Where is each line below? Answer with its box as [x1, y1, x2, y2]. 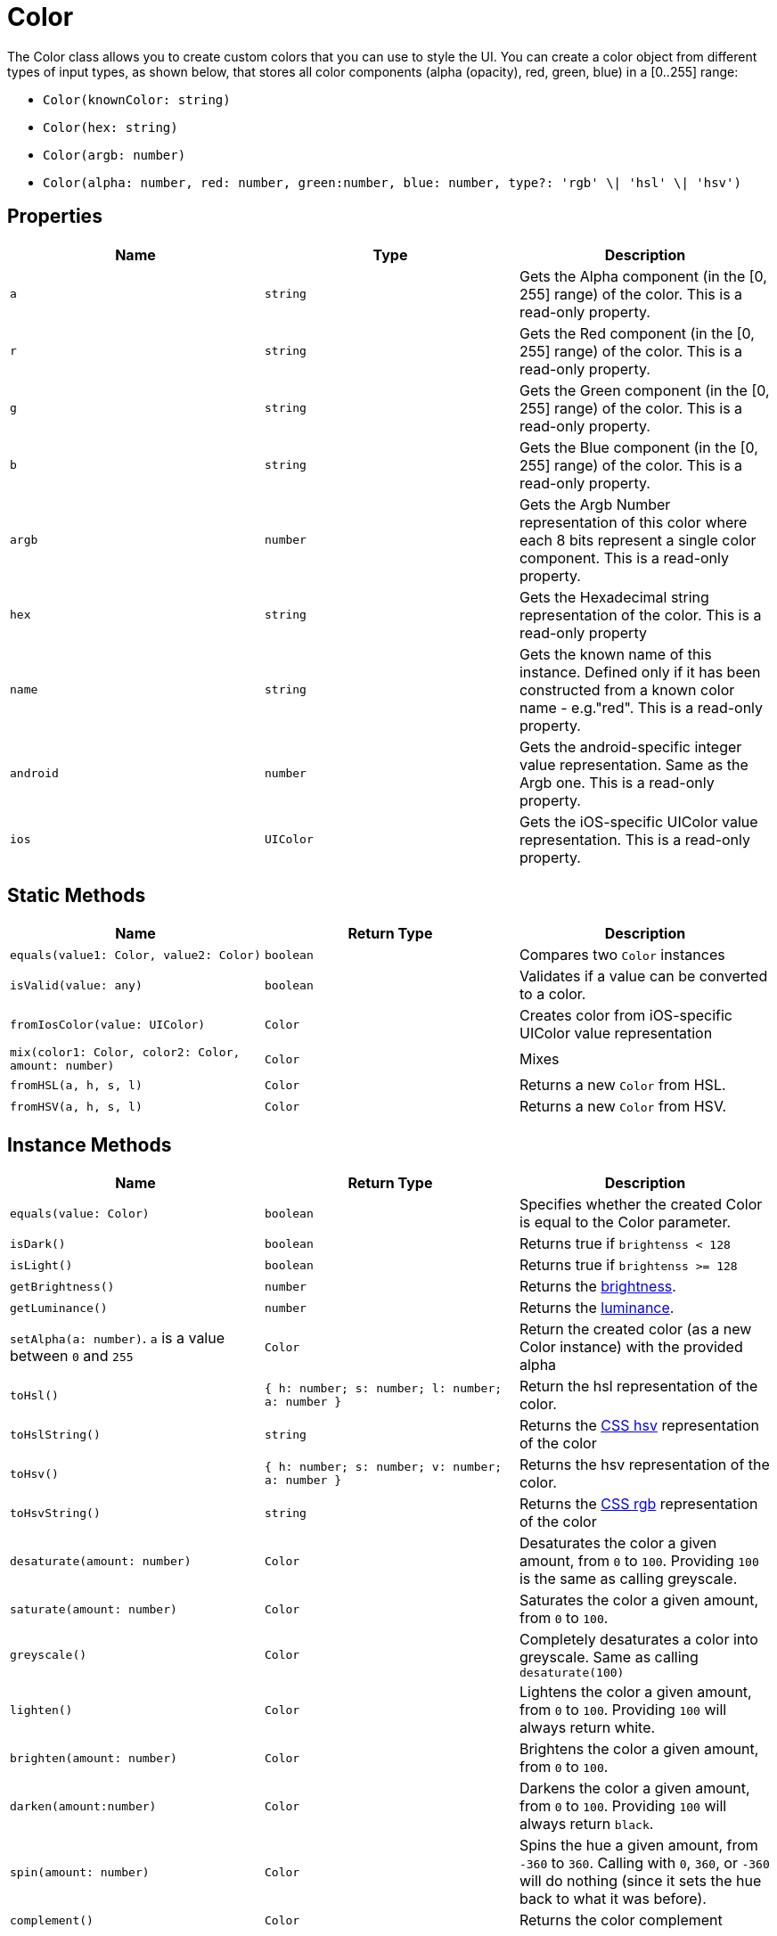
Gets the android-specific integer [519, 737, 742, 756]
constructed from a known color [519, 680, 735, 699]
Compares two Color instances [519, 946, 725, 964]
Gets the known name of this [519, 644, 712, 663]
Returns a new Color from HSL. [519, 1076, 726, 1095]
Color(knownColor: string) [43, 92, 231, 107]
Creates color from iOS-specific [519, 1006, 733, 1025]
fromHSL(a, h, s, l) [10, 1078, 143, 1092]
